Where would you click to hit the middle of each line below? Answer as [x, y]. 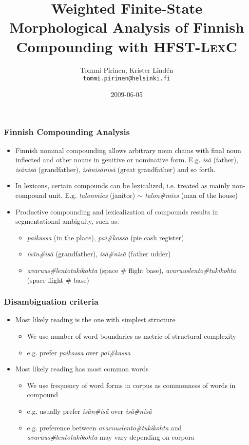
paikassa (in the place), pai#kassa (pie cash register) [105, 237]
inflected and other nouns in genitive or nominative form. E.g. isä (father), [127, 160]
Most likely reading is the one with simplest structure [95, 319]
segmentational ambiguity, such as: [67, 221]
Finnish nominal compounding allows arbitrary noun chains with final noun [128, 150]
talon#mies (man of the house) [192, 195]
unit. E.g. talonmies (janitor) [92, 195]
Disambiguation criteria [51, 301]
